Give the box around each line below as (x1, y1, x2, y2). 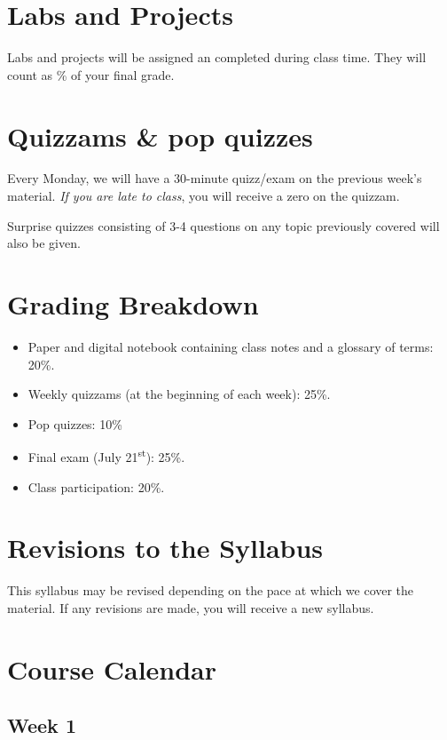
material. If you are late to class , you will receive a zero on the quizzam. (7, 187, 400, 205)
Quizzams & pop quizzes (7, 117, 313, 154)
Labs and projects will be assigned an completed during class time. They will (7, 48, 427, 67)
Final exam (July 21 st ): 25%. (27, 445, 185, 465)
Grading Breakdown (7, 286, 259, 322)
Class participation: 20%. (27, 477, 165, 496)
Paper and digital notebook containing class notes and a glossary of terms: (27, 337, 434, 355)
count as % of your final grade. (7, 65, 175, 84)
